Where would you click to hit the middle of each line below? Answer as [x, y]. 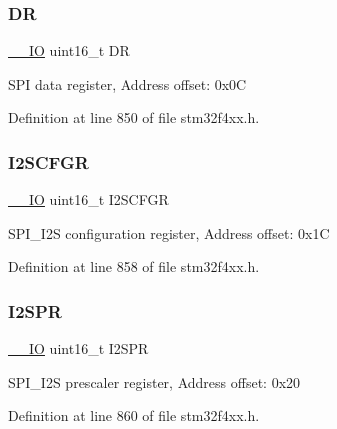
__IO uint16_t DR [69, 50]
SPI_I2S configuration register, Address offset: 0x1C [169, 232]
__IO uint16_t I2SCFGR [88, 199]
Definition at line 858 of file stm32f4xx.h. [134, 266]
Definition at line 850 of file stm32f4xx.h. [134, 117]
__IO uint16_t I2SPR [78, 348]
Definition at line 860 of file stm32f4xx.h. [134, 415]
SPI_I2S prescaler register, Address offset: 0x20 [154, 381]
